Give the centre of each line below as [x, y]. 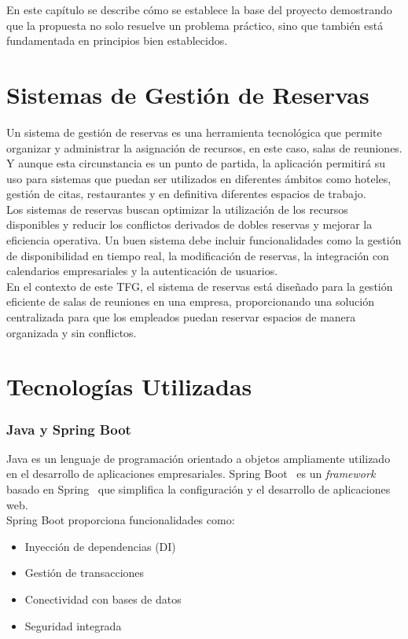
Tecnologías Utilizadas [129, 386]
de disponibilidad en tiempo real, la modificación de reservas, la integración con [198, 255]
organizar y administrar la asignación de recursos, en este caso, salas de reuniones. [204, 147]
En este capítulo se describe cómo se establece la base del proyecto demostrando [199, 9]
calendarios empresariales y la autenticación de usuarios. [142, 271]
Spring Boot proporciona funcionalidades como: [121, 520]
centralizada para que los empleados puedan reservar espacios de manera [181, 317]
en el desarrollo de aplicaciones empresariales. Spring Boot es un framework [191, 474]
